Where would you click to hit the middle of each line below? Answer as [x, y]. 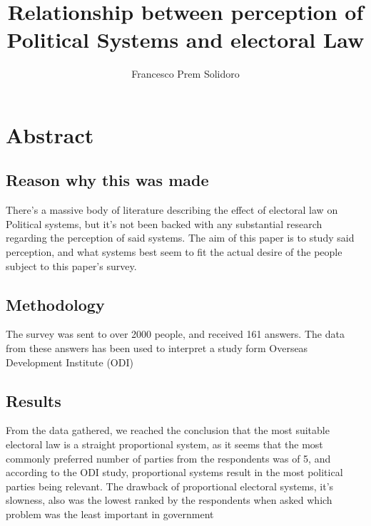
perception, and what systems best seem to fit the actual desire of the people [174, 252]
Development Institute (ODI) [70, 362]
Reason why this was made [107, 180]
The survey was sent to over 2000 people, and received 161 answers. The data [175, 334]
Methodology [55, 304]
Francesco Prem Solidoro [185, 74]
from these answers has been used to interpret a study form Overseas [157, 348]
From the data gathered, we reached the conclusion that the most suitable [168, 430]
